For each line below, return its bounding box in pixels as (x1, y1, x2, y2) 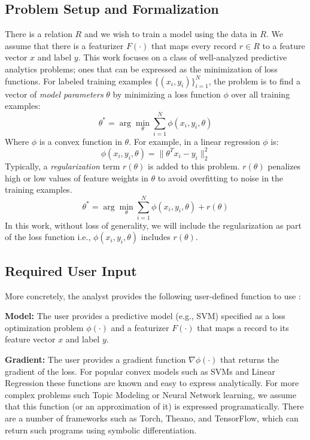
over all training (231, 87, 290, 100)
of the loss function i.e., (5, 230, 91, 243)
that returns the (220, 353, 279, 366)
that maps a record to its (197, 321, 289, 333)
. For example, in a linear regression (129, 135, 260, 147)
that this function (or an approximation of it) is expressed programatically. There (5, 400, 304, 412)
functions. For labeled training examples (5, 74, 152, 87)
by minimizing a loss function (113, 87, 221, 100)
